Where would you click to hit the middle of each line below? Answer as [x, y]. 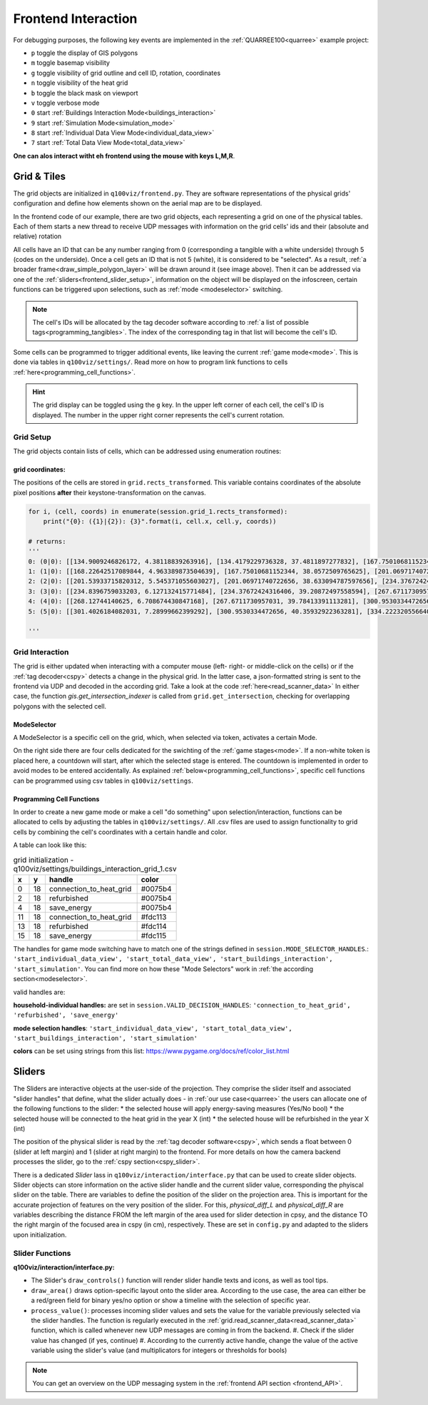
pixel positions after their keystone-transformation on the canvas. [109, 492]
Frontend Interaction [75, 19]
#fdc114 [154, 926]
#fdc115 [154, 935]
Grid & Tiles [40, 176]
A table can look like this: [50, 845]
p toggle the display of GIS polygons [85, 53]
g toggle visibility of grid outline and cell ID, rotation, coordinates [126, 73]
